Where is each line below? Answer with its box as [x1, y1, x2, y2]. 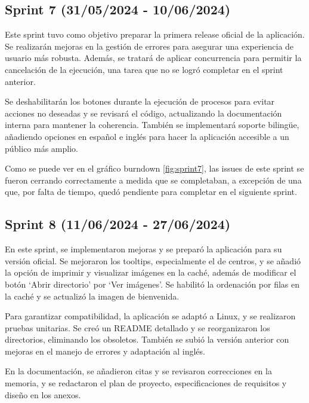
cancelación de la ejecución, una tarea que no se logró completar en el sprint [5, 63, 283, 75]
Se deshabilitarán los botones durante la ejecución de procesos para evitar [5, 95, 275, 108]
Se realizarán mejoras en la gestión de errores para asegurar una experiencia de [5, 39, 294, 52]
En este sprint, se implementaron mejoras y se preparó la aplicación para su [5, 243, 282, 255]
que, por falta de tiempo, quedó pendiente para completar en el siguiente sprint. [5, 185, 297, 198]
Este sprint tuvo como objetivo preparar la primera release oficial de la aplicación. [5, 28, 305, 41]
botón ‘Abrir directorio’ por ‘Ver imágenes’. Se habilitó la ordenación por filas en [5, 277, 300, 290]
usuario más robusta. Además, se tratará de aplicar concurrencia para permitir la [5, 51, 302, 64]
